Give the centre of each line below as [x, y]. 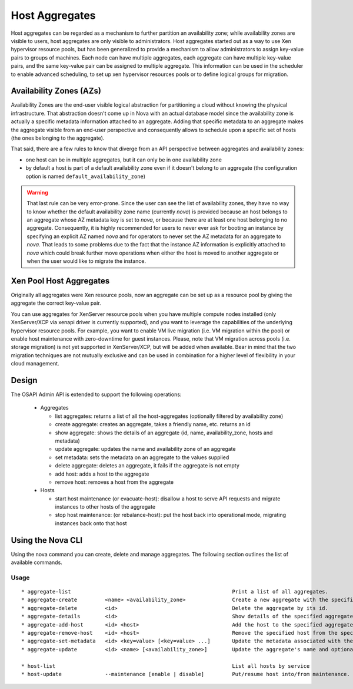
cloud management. [35, 364]
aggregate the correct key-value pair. [56, 303]
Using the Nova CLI [46, 540]
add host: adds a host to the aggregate [102, 474]
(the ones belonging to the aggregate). [58, 138]
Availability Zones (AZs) [56, 91]
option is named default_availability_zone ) [86, 176]
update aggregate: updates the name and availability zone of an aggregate [145, 449]
